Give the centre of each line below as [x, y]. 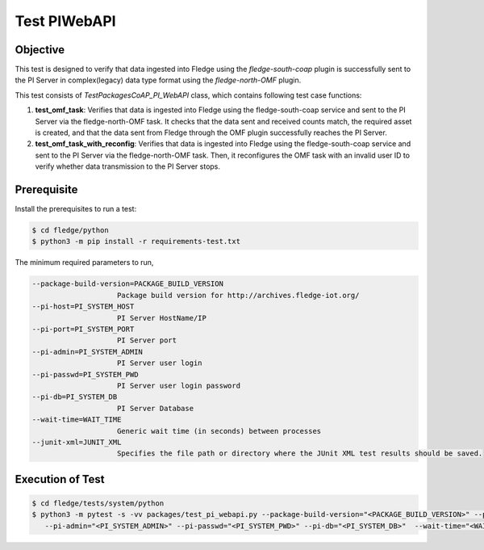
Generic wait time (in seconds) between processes [219, 431]
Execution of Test [60, 479]
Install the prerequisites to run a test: [76, 209]
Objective [40, 50]
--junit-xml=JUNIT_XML [77, 442]
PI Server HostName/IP [162, 318]
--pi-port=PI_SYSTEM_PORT [83, 329]
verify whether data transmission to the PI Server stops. [128, 166]
